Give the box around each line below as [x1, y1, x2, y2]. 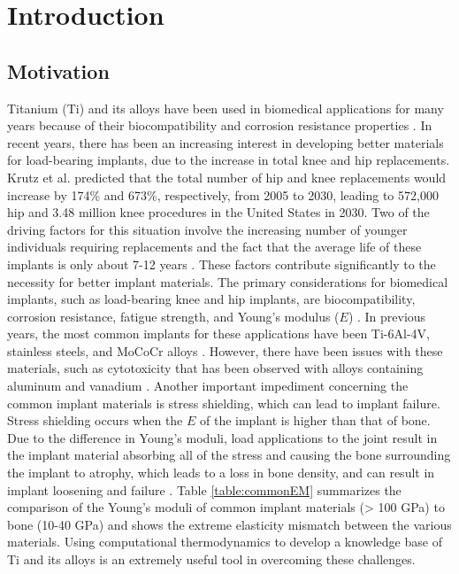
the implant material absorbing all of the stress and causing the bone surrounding [7, 446, 451, 464]
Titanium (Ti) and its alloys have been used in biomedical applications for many [7, 98, 444, 117]
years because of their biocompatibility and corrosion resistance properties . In [7, 116, 432, 135]
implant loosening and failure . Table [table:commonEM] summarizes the [7, 480, 402, 499]
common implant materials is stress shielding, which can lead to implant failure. [7, 393, 440, 412]
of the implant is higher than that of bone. [200, 411, 431, 430]
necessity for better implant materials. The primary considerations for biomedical [7, 272, 448, 291]
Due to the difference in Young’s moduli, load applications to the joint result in [7, 428, 438, 446]
